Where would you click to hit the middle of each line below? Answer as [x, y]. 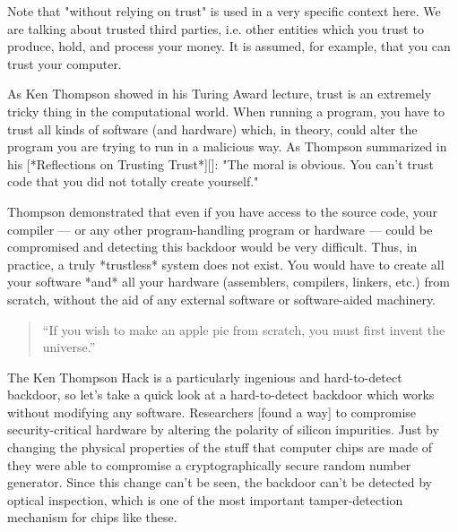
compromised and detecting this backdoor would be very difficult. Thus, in [212, 247]
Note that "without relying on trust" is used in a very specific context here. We [224, 11]
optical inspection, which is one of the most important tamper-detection [205, 499]
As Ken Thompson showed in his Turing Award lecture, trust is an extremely [220, 94]
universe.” [69, 347]
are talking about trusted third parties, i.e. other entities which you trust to [216, 28]
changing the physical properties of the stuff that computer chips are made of [220, 447]
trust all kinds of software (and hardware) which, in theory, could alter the [212, 129]
